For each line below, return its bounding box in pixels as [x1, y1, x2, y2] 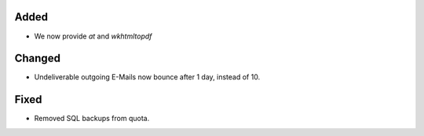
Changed [14, 52, 60, 65]
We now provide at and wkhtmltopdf [34, 31, 152, 41]
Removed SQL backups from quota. [34, 114, 150, 123]
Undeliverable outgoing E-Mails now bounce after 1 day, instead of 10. [34, 72, 261, 82]
